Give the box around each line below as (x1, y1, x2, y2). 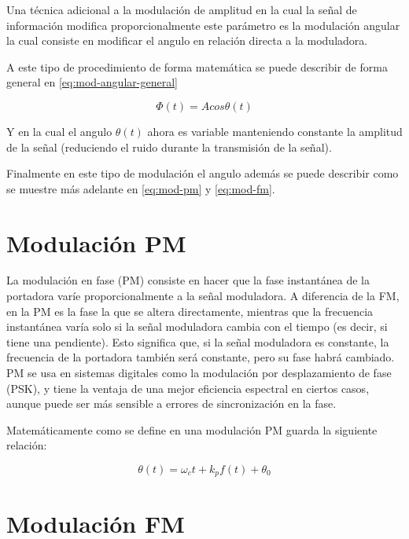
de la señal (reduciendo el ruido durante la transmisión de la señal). (6, 138, 332, 155)
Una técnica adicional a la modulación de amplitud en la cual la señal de (6, 2, 357, 17)
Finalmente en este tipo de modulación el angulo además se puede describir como (6, 165, 399, 181)
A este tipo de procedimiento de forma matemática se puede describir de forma (6, 58, 388, 75)
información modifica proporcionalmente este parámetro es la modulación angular (6, 16, 400, 33)
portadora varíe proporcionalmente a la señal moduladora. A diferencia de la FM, (6, 288, 400, 304)
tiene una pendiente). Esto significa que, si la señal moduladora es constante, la (6, 333, 389, 350)
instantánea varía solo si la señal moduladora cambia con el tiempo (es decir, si (6, 318, 388, 335)
